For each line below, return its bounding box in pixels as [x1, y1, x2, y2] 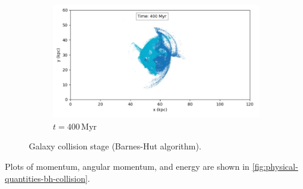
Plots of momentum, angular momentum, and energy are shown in [5, 160, 249, 172]
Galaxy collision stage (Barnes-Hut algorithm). [29, 140, 201, 152]
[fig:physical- [252, 160, 298, 172]
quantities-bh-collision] [5, 172, 88, 184]
